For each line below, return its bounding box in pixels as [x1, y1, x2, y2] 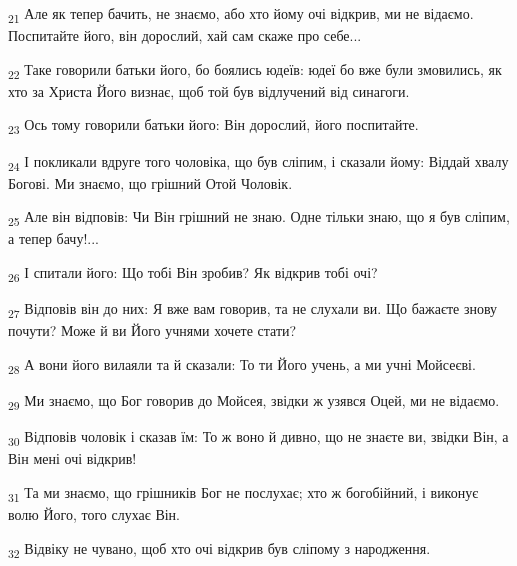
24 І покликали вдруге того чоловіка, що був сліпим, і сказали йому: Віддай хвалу [8, 150, 509, 174]
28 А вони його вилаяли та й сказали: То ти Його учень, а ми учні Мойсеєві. [8, 353, 476, 377]
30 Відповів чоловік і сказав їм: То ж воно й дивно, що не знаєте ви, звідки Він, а [8, 426, 509, 449]
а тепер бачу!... [8, 228, 99, 249]
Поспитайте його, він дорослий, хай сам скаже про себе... [8, 25, 362, 46]
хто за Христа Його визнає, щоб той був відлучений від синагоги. [8, 80, 410, 101]
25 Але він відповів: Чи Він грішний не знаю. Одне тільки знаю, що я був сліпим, [8, 206, 510, 230]
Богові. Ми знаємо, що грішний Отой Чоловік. [8, 172, 293, 193]
